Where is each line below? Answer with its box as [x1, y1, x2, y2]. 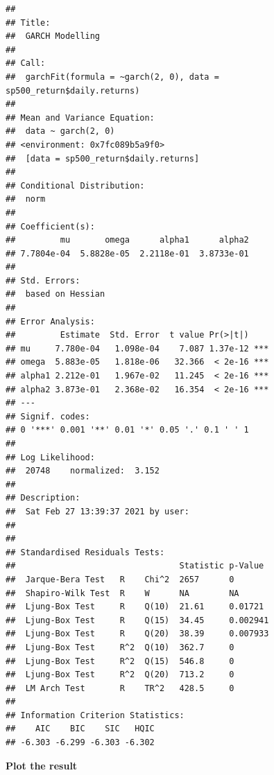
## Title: [6, 17, 51, 28]
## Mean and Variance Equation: [6, 112, 155, 123]
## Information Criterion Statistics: [6, 710, 185, 720]
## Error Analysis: [6, 316, 95, 326]
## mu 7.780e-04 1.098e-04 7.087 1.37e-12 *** [6, 343, 269, 354]
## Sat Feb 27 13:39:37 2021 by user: [6, 506, 189, 516]
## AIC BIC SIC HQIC [6, 724, 155, 734]
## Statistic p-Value [6, 561, 264, 571]
